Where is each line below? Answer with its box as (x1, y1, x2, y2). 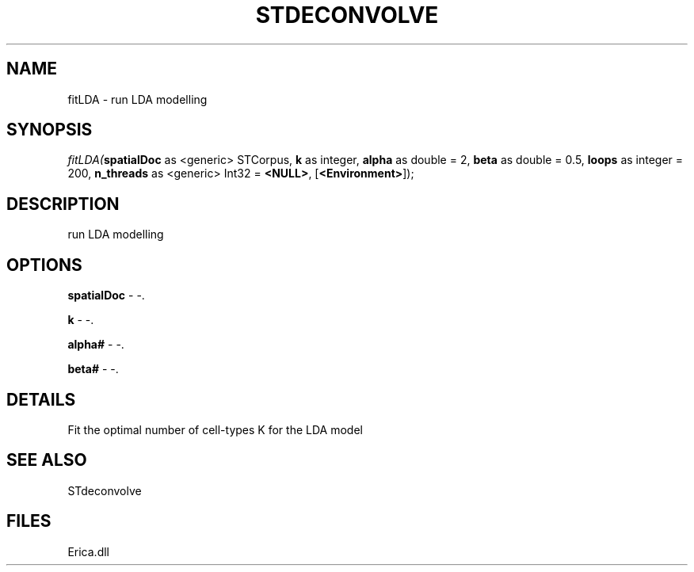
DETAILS (6, 389, 76, 410)
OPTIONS (6, 254, 82, 275)
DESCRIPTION (6, 193, 120, 214)
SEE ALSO (6, 450, 87, 471)
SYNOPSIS (6, 120, 93, 140)
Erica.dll (67, 544, 109, 559)
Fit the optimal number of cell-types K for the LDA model (67, 422, 363, 437)
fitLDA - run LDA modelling (67, 92, 208, 106)
